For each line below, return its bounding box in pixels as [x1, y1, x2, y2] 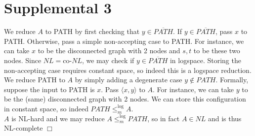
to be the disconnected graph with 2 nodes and [38, 45, 180, 56]
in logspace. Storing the [170, 55, 241, 65]
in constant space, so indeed [4, 103, 88, 113]
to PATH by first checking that [45, 26, 140, 36]
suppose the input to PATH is [4, 84, 95, 94]
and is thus [208, 113, 242, 123]
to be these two [193, 45, 240, 56]
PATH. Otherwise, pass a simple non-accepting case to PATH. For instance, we [4, 35, 244, 46]
